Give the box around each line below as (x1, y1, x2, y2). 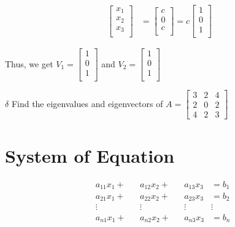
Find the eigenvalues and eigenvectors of (11, 97, 163, 110)
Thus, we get (5, 57, 53, 70)
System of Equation (5, 143, 175, 168)
